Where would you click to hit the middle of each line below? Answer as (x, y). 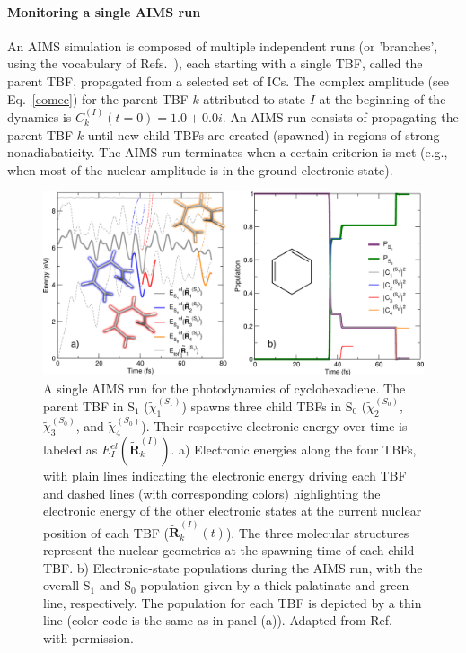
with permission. (88, 638)
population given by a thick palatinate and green (275, 585)
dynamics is (40, 116)
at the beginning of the (382, 98)
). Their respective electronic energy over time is (274, 425)
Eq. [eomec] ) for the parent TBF (98, 98)
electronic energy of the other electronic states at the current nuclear (233, 511)
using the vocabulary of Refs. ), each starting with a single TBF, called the (215, 63)
